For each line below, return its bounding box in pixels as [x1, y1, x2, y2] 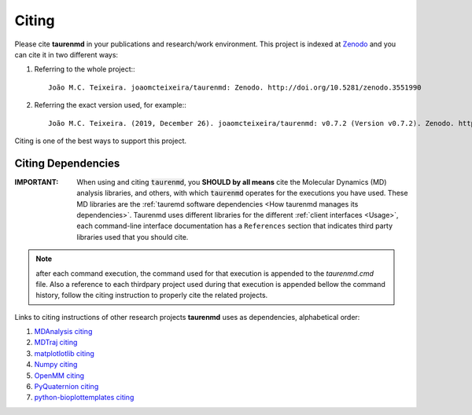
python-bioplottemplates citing [34, 393, 135, 402]
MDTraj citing [34, 338, 78, 347]
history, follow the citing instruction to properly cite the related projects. [35, 291, 268, 300]
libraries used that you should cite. [76, 232, 189, 241]
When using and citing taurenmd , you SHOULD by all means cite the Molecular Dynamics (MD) [76, 177, 387, 186]
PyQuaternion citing [34, 382, 99, 391]
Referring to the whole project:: [34, 64, 135, 74]
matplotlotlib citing [34, 348, 94, 358]
